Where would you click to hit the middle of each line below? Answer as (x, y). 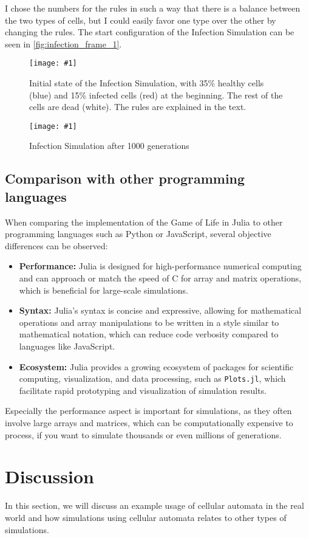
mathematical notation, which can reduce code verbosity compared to (149, 334)
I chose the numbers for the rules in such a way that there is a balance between (153, 8)
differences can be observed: (56, 245)
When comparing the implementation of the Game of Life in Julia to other (144, 222)
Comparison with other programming (125, 178)
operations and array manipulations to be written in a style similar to (149, 322)
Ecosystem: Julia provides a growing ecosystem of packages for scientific (156, 366)
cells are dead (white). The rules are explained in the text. (138, 107)
